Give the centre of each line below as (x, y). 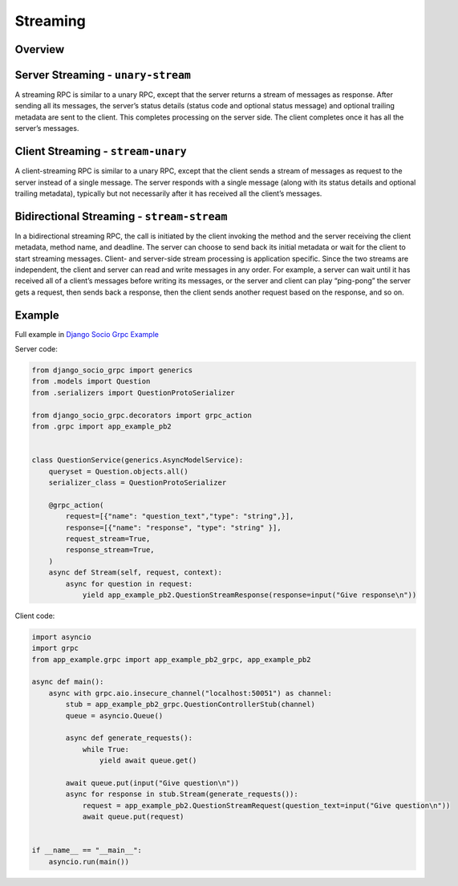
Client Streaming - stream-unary (101, 151)
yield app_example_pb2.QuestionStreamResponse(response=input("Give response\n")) (249, 595)
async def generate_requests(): (129, 738)
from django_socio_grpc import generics (112, 370)
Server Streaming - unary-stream (103, 75)
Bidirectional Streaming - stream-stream (121, 216)
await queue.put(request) (133, 817)
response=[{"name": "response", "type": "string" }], (173, 527)
